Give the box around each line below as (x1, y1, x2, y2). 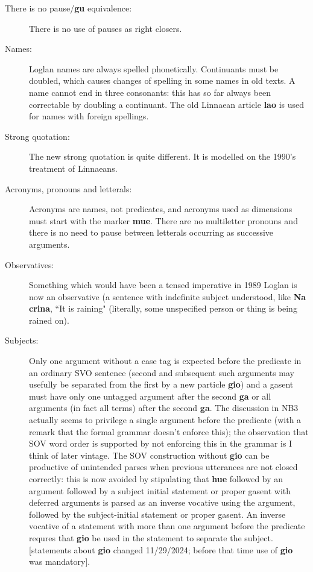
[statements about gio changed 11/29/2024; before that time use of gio (29, 543, 293, 556)
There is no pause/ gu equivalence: (5, 2, 132, 14)
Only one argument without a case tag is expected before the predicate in (29, 354, 302, 367)
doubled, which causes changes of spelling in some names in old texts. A (29, 74, 296, 87)
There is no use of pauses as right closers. (29, 22, 182, 34)
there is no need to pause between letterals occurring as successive (29, 226, 274, 239)
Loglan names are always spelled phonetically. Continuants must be (29, 62, 279, 75)
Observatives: (5, 258, 54, 271)
